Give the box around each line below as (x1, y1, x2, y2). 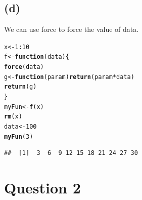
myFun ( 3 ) (4, 133, 33, 140)
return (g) (4, 83, 37, 91)
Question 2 (4, 177, 81, 198)
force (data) (4, 63, 44, 71)
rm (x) (4, 113, 22, 121)
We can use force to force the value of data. (4, 24, 139, 34)
